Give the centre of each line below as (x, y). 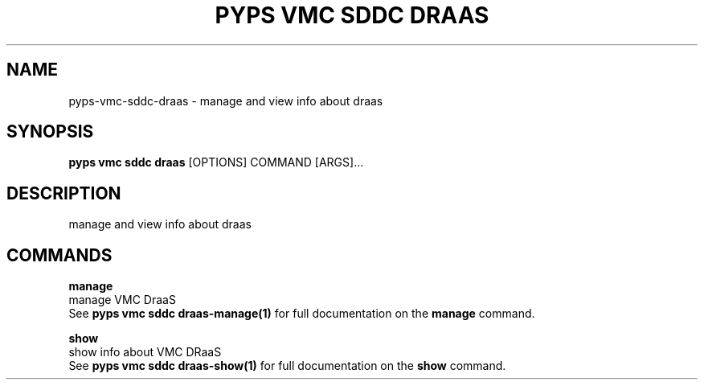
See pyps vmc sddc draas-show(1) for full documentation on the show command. (287, 366)
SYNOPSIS (50, 132)
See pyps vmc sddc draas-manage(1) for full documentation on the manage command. (302, 314)
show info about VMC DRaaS (145, 352)
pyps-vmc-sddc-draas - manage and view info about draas (226, 101)
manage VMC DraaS (122, 300)
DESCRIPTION (64, 193)
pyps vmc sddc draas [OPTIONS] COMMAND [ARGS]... (216, 162)
